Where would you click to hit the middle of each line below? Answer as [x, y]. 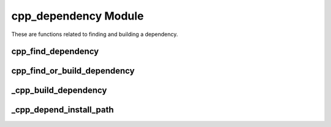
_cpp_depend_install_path [63, 110]
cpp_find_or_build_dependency [73, 71]
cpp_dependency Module [78, 16]
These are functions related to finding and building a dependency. [95, 34]
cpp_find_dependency [55, 52]
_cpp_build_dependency [59, 91]
